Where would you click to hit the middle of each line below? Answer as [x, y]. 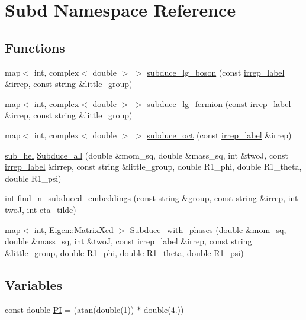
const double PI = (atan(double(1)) [70, 309]
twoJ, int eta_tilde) [41, 209]
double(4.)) [164, 309]
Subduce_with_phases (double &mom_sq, [208, 229]
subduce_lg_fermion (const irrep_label [219, 103]
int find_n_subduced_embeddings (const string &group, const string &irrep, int [152, 198]
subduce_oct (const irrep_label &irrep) [219, 135]
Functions [35, 47]
